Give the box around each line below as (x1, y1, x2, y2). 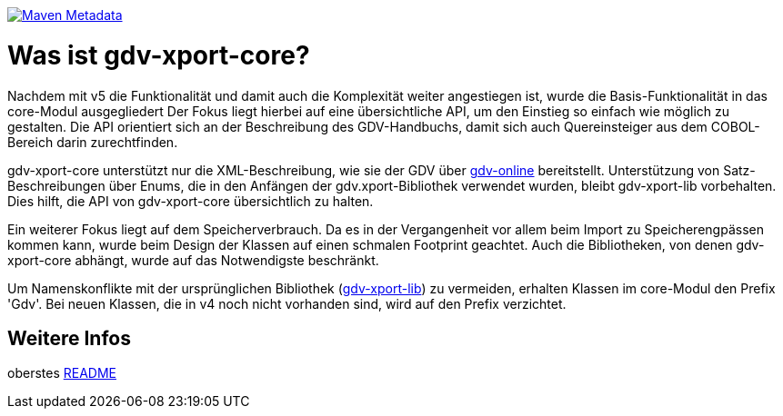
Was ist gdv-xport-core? (7, 39, 310, 71)
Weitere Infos (7, 326, 131, 350)
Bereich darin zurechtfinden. (7, 134, 178, 150)
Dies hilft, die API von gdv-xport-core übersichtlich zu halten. (7, 193, 374, 209)
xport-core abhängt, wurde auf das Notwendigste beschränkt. (7, 252, 379, 268)
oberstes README (7, 365, 116, 381)
